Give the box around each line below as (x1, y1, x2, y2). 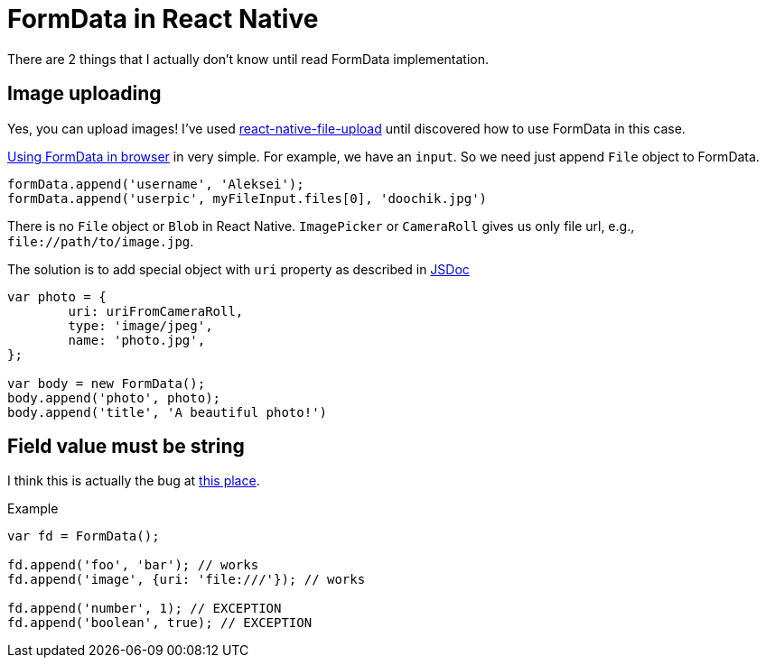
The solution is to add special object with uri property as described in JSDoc (7, 261, 470, 277)
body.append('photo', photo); (7, 390, 221, 405)
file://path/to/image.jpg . (7, 233, 194, 249)
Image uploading (7, 82, 162, 106)
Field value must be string (7, 435, 245, 458)
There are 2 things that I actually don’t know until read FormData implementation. (7, 51, 489, 67)
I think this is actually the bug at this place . (7, 473, 260, 489)
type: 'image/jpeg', (68, 318, 213, 333)
